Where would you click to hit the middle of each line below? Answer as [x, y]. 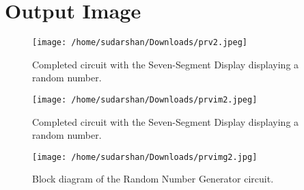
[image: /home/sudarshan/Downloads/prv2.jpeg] [140, 43]
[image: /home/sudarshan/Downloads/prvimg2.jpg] [145, 157]
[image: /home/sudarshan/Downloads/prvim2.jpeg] [145, 99]
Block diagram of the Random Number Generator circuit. [153, 179]
